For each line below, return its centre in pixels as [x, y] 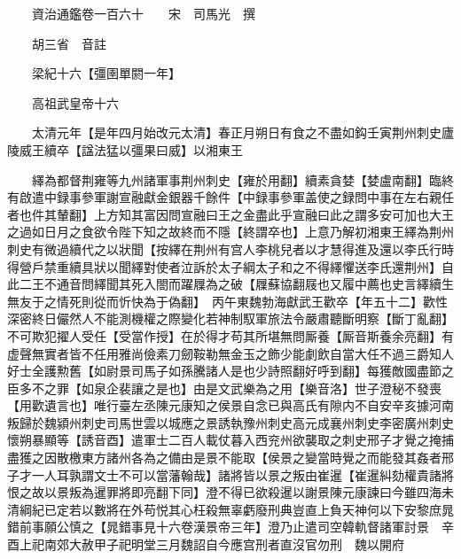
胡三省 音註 [69, 43]
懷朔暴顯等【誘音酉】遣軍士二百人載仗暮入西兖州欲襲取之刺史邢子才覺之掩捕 [230, 440]
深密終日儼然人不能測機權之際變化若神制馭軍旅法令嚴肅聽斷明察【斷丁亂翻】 [230, 318]
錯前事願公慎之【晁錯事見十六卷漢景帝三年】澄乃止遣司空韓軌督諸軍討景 [218, 527]
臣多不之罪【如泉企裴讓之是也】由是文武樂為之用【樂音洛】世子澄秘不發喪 [224, 388]
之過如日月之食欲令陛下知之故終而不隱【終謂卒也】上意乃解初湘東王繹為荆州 [230, 232]
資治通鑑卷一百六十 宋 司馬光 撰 [143, 13]
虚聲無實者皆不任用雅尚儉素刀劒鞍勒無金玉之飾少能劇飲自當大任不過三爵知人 [230, 353]
